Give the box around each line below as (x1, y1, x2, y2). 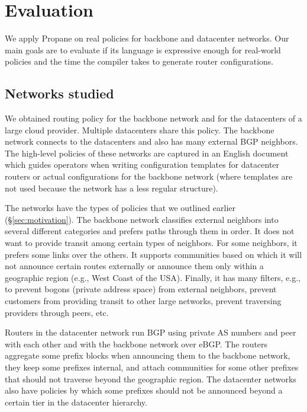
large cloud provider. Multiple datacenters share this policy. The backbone (5, 123, 274, 136)
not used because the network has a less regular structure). (5, 181, 218, 194)
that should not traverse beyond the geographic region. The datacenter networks (5, 372, 296, 385)
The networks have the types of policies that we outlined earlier (5, 202, 235, 214)
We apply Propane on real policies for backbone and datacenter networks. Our (5, 32, 289, 44)
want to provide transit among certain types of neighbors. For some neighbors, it (5, 237, 298, 249)
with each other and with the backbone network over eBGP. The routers (5, 337, 268, 350)
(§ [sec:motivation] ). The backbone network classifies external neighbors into (5, 213, 279, 225)
